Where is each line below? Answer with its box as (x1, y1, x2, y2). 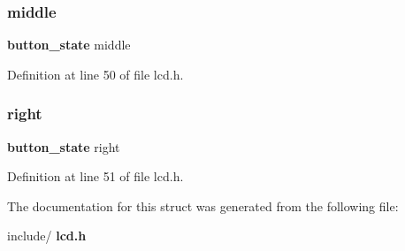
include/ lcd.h (7, 226, 87, 245)
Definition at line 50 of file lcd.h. (7, 65, 184, 83)
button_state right (7, 137, 120, 156)
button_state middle (7, 35, 131, 54)
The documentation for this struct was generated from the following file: (7, 196, 399, 215)
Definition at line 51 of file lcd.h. (7, 167, 184, 186)
